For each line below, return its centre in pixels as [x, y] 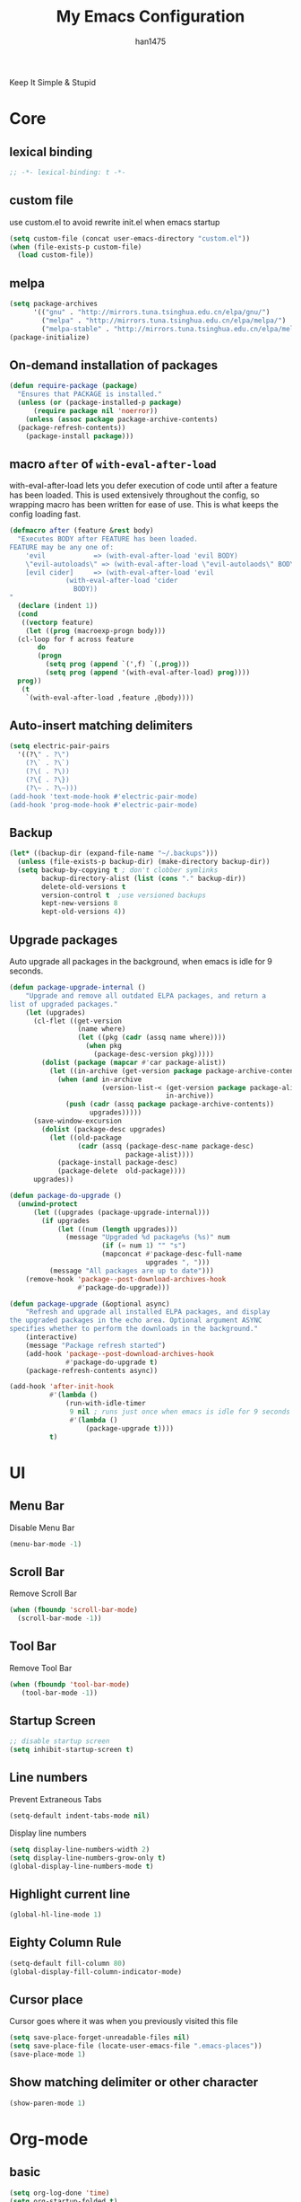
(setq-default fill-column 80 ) [68, 1963]
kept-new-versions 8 [80, 903]
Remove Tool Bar [41, 1668]
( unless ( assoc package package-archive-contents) [122, 419]
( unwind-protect [47, 1204]
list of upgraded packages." [64, 1004]
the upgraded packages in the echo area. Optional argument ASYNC [136, 1321]
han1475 [150, 41]
